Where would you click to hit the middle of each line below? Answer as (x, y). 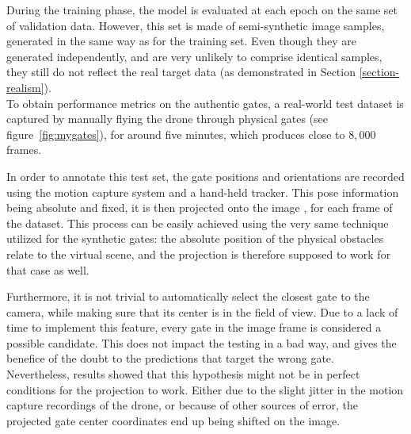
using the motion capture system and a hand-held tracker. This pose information (203, 192)
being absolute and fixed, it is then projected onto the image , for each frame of (200, 207)
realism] (25, 87)
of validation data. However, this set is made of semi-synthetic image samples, (196, 25)
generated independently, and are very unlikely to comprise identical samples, (194, 56)
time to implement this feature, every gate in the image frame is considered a (194, 327)
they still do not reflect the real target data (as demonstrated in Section (181, 72)
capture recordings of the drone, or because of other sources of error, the (183, 405)
